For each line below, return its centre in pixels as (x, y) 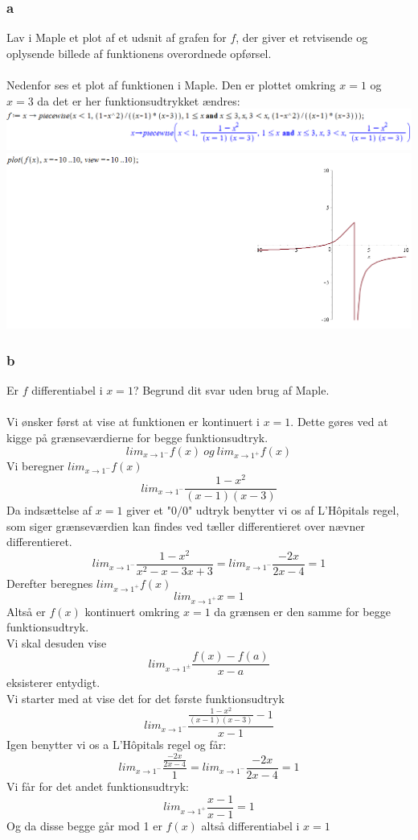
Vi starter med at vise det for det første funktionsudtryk (145, 698)
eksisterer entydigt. (53, 683)
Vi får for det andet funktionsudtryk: (98, 786)
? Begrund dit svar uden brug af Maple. (231, 390)
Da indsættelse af (49, 510)
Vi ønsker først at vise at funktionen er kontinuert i (133, 422)
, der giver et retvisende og (302, 37)
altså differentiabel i (250, 825)
